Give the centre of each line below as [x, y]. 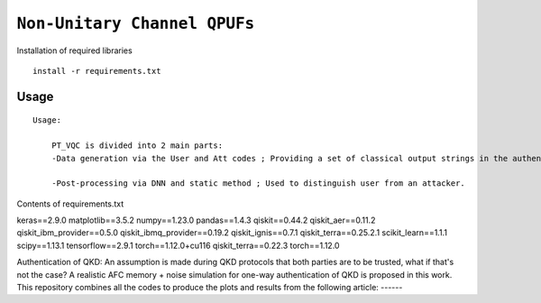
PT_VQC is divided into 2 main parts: [137, 146]
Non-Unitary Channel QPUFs [136, 23]
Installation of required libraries [74, 50]
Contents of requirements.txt [70, 204]
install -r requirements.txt [97, 71]
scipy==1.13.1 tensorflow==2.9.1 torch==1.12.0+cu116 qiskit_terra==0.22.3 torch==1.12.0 [178, 245]
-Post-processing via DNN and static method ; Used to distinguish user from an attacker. [258, 184]
